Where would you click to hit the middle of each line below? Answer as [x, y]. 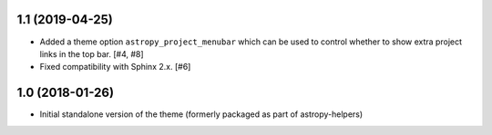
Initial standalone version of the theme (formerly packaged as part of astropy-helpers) [201, 114]
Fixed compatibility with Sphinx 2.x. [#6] [115, 67]
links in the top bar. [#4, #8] [92, 53]
